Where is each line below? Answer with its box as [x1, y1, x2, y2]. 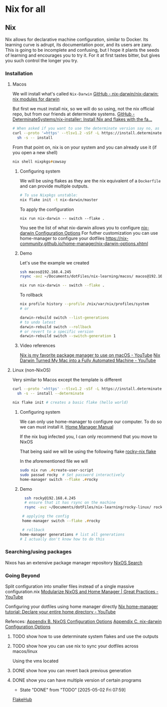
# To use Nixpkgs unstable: [19, 192, 78, 197]
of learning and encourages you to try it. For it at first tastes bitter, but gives [5, 52, 160, 58]
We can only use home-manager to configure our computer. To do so [19, 419, 162, 425]
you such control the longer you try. [5, 58, 79, 63]
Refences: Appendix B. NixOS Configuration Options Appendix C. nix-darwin [5, 619, 162, 624]
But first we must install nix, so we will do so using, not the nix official [12, 106, 155, 112]
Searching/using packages [5, 548, 72, 555]
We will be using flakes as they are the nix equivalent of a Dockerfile [19, 177, 161, 183]
